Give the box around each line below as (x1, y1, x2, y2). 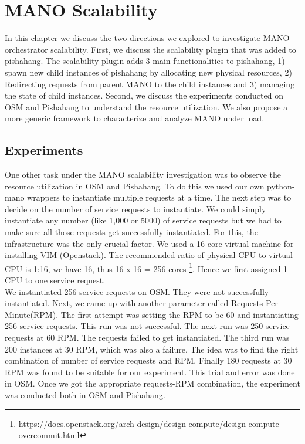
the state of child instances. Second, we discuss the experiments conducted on (5, 89, 283, 101)
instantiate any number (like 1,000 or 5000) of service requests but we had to (5, 214, 282, 226)
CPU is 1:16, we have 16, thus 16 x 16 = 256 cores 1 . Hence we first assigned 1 (5, 260, 288, 274)
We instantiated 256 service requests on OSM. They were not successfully (5, 285, 269, 297)
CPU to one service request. (5, 274, 106, 286)
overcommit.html (18, 429, 80, 441)
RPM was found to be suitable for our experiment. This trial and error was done (5, 365, 295, 378)
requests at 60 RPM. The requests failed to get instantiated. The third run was (5, 331, 290, 344)
